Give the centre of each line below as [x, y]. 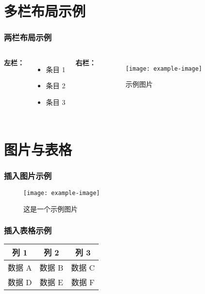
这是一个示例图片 [51, 208]
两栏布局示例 [28, 37]
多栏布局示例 [45, 11]
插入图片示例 [28, 175]
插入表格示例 [28, 230]
